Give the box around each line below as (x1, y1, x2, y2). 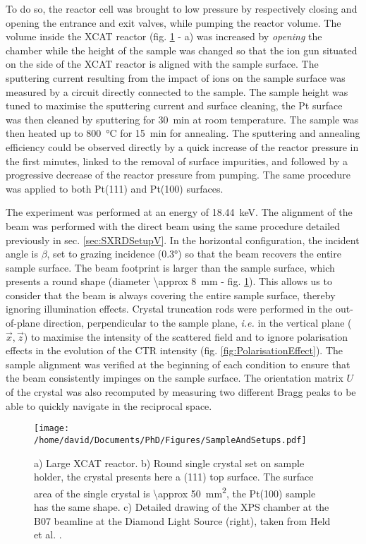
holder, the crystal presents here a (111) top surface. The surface (34, 469, 314, 484)
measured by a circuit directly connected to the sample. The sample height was (6, 84, 348, 99)
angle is (6, 246, 38, 261)
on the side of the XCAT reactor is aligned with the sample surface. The (6, 56, 319, 71)
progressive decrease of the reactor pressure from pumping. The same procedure (6, 167, 350, 182)
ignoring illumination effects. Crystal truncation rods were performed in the (6, 301, 333, 316)
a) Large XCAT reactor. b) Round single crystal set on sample (34, 455, 305, 470)
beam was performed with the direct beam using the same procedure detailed (6, 218, 341, 233)
